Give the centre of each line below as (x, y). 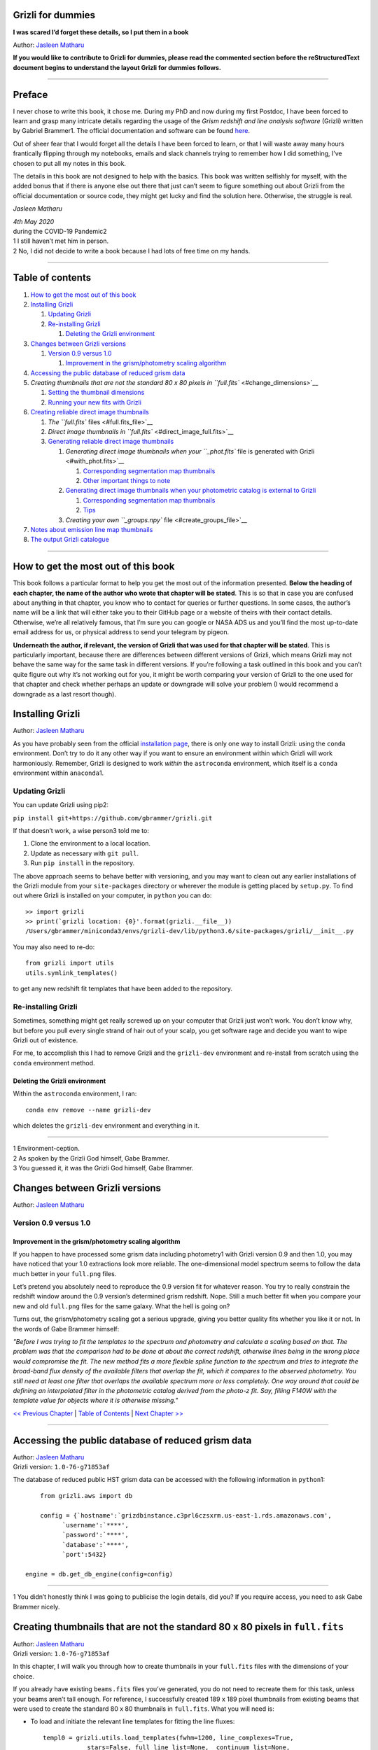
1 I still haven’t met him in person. (61, 241)
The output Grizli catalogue (70, 540)
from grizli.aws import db (86, 1496)
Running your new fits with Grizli (94, 402)
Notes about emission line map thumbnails (92, 529)
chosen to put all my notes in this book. (69, 163)
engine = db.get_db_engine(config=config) (99, 1574)
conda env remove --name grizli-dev (88, 1110)
